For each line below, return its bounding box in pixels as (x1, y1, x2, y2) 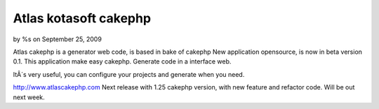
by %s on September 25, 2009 (13, 35, 102, 43)
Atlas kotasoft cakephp (13, 10, 151, 26)
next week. (13, 93, 45, 101)
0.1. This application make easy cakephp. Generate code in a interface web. (13, 57, 232, 66)
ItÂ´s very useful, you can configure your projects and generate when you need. (13, 70, 245, 78)
